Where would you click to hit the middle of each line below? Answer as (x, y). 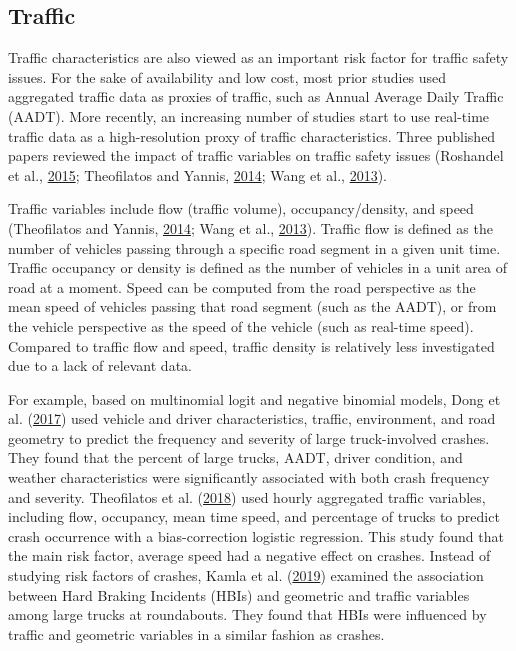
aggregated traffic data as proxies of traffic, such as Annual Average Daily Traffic (256, 96)
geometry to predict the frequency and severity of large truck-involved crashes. (249, 437)
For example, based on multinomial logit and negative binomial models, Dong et (254, 398)
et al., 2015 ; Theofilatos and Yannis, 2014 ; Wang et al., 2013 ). (197, 174)
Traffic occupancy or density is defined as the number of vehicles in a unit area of (257, 267)
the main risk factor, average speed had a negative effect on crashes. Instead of (249, 555)
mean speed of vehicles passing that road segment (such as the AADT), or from (252, 306)
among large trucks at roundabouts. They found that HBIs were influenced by (247, 614)
